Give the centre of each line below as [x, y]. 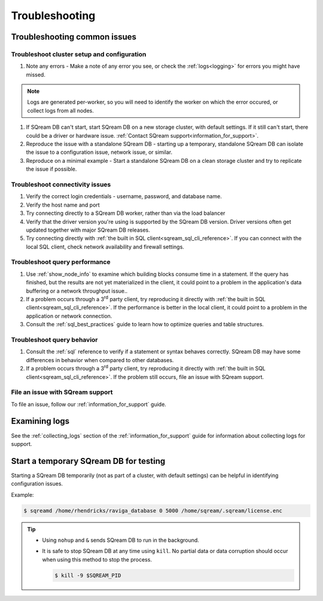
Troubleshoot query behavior [54, 339]
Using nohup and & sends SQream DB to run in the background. [121, 540]
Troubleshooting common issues [74, 37]
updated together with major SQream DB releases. [88, 230]
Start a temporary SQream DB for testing [88, 461]
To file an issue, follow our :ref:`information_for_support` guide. [89, 404]
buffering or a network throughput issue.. [77, 291]
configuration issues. [37, 484]
